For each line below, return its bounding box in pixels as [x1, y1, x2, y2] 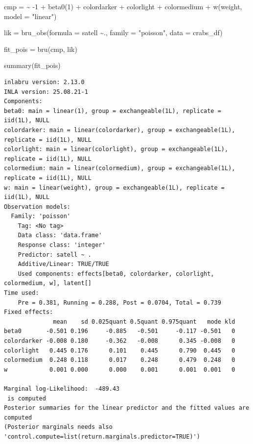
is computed [7, 395, 46, 402]
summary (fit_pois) [4, 60, 61, 70]
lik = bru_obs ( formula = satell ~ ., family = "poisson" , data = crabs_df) [4, 27, 223, 38]
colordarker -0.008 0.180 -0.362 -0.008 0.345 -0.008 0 [4, 337, 235, 344]
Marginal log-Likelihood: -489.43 [4, 385, 120, 392]
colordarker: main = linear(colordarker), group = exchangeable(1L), [4, 126, 235, 133]
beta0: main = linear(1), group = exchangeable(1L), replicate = [4, 107, 221, 114]
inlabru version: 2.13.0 [4, 78, 85, 86]
